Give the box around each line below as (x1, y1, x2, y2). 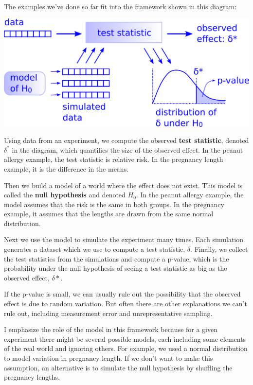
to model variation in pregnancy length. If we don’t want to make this (4, 353, 213, 363)
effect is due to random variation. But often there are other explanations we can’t (4, 298, 247, 309)
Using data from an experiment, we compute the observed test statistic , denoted (4, 135, 249, 145)
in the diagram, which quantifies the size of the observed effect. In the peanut (12, 144, 243, 155)
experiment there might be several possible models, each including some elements (4, 333, 246, 344)
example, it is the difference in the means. (4, 163, 129, 174)
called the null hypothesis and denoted (4, 190, 126, 200)
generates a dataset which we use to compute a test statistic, (4, 244, 185, 254)
